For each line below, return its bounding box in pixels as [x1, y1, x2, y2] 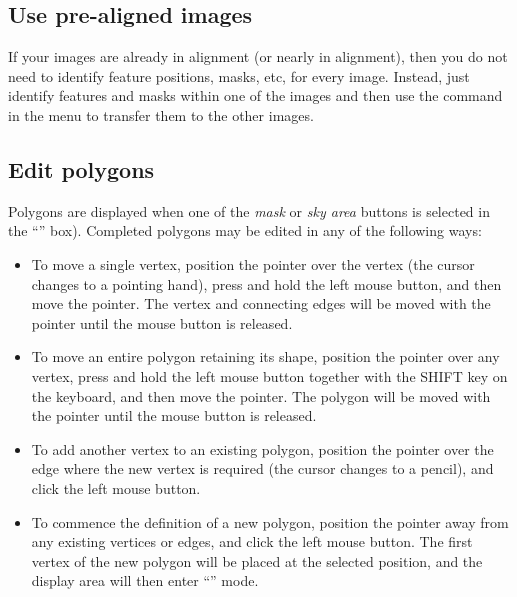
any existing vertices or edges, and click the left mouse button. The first [31, 531, 473, 552]
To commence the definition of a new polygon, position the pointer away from [31, 511, 509, 532]
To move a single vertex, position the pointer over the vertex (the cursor [31, 253, 475, 274]
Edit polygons [8, 153, 155, 184]
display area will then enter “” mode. [31, 570, 259, 591]
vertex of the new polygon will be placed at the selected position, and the [31, 550, 483, 571]
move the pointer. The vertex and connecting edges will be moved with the [31, 293, 491, 314]
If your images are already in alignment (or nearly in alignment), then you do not [8, 46, 508, 67]
